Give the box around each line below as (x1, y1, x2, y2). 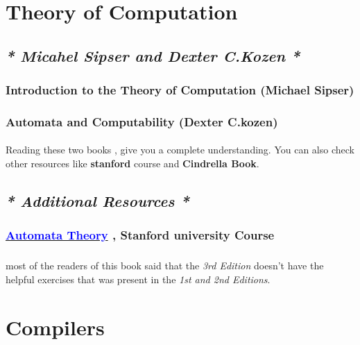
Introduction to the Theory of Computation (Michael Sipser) (6, 81, 354, 99)
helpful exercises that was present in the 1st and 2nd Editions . (6, 271, 271, 286)
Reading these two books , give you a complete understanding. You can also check (6, 142, 354, 157)
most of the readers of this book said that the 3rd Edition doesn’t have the (6, 258, 324, 273)
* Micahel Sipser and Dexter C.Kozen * (6, 44, 300, 66)
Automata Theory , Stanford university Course (6, 226, 275, 244)
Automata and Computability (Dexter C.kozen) (6, 112, 278, 130)
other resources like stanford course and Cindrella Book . (6, 156, 259, 171)
